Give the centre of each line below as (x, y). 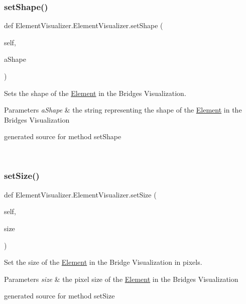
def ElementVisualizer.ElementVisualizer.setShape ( (84, 25)
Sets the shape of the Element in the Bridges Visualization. (95, 93)
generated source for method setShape (63, 136)
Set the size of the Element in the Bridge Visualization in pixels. (103, 262)
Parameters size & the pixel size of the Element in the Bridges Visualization (121, 279)
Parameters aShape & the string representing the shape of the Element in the (123, 110)
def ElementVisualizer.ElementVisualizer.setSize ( (80, 194)
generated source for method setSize (59, 296)
